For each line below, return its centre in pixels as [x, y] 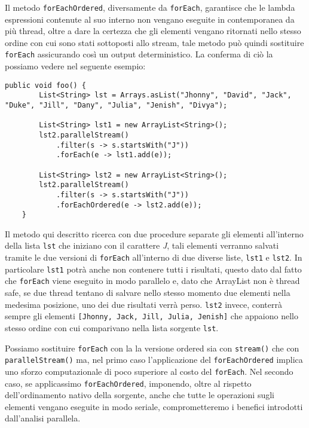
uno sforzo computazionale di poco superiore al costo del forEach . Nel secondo [149, 371]
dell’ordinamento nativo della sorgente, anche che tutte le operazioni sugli [140, 395]
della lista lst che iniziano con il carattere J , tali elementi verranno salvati [142, 245]
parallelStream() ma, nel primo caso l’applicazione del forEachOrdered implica [154, 360]
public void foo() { [46, 85]
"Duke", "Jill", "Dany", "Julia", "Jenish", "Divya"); [116, 105]
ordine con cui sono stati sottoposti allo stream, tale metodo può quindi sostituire [154, 42]
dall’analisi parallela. [43, 418]
